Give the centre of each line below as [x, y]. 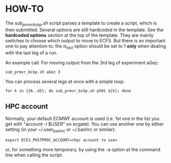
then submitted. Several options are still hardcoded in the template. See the [84, 30]
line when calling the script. [34, 155]
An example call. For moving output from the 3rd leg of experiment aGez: [82, 62]
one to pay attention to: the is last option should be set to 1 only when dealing [86, 46]
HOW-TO [25, 9]
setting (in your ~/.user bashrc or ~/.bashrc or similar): [60, 130]
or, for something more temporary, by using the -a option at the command [83, 150]
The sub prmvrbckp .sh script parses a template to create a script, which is [81, 24]
